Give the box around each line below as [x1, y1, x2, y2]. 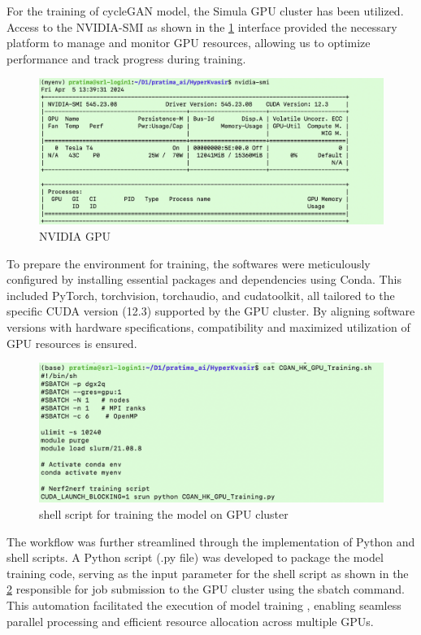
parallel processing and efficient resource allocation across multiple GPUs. [7, 612, 374, 629]
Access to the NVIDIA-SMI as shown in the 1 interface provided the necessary [7, 18, 397, 35]
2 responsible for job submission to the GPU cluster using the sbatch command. [7, 581, 405, 598]
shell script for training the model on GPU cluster [39, 506, 289, 523]
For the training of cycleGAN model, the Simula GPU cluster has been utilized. [7, 2, 404, 19]
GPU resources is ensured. [7, 334, 137, 351]
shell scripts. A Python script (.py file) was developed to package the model [7, 549, 384, 566]
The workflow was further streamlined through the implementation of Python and [7, 533, 415, 550]
